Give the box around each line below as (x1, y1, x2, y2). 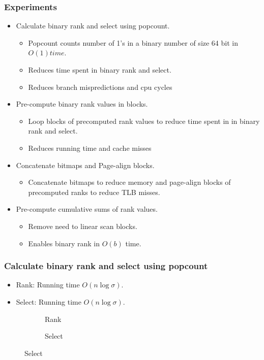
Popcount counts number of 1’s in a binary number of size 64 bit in (28, 37, 238, 48)
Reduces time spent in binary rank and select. (28, 64, 171, 75)
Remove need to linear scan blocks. (28, 220, 137, 231)
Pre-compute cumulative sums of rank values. (16, 204, 158, 214)
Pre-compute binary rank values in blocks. (16, 99, 148, 109)
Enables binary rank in (28, 238, 100, 248)
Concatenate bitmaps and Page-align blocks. (16, 159, 155, 170)
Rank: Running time (16, 279, 80, 290)
